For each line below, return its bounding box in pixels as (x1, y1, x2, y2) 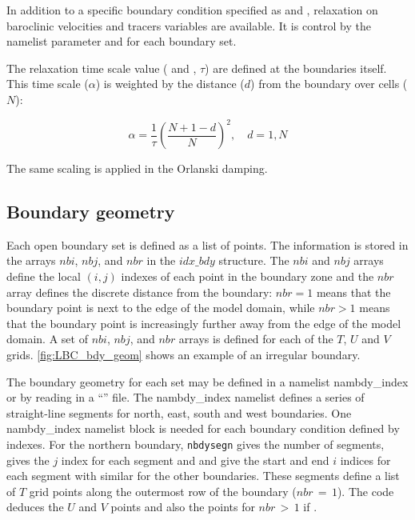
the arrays (6, 252, 56, 269)
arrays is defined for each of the (178, 330, 333, 347)
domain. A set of (6, 330, 88, 347)
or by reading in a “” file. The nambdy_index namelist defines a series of (6, 389, 365, 406)
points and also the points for (110, 498, 255, 515)
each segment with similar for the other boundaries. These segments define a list (6, 467, 400, 484)
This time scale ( (6, 75, 89, 92)
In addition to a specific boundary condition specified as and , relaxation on (6, 2, 378, 18)
